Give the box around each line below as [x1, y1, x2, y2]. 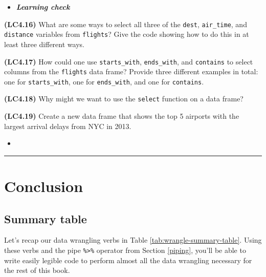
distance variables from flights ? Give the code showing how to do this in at [4, 29, 249, 39]
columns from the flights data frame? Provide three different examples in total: [4, 66, 258, 77]
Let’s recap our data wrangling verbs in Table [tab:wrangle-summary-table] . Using [4, 235, 262, 245]
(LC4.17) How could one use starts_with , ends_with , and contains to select [4, 56, 253, 67]
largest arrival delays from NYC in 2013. [4, 120, 131, 131]
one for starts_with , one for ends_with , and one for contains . [4, 76, 204, 87]
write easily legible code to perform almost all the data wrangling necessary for [4, 254, 252, 265]
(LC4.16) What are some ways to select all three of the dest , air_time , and [4, 18, 247, 29]
